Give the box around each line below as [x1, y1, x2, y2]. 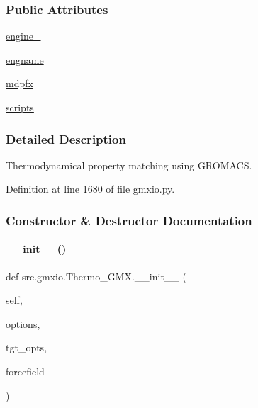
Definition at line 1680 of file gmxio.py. [6, 181, 175, 196]
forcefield [6, 364, 45, 379]
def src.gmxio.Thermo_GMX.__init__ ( [6, 268, 186, 283]
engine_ [6, 28, 41, 43]
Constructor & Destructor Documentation [6, 211, 252, 229]
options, [6, 316, 40, 331]
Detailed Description [6, 130, 126, 147]
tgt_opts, [6, 340, 47, 355]
